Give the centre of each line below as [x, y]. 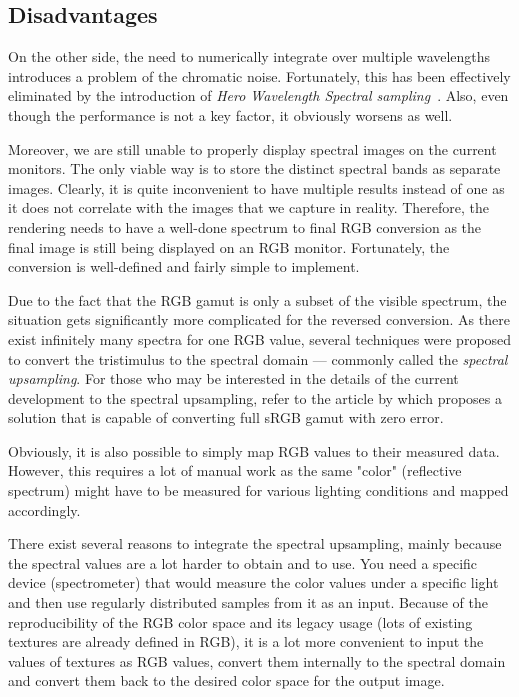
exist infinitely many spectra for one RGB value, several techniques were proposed [260, 338]
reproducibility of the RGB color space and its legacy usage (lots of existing [240, 621]
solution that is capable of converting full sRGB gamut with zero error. [226, 417]
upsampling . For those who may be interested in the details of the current [233, 378]
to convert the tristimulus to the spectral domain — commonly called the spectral [258, 358]
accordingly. [44, 509]
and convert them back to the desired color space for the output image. [226, 680]
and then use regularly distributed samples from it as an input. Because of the [248, 602]
